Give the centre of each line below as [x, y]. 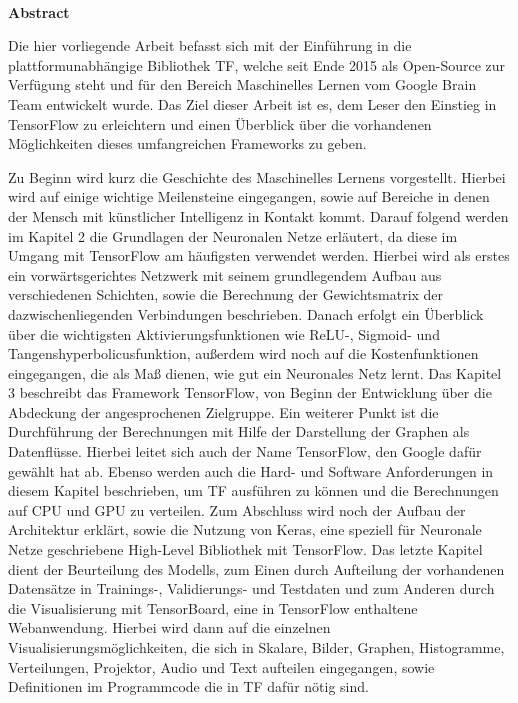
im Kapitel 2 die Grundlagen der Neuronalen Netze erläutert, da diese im [233, 235]
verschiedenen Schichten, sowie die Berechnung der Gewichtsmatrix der [226, 294]
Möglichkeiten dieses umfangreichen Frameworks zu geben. [187, 143]
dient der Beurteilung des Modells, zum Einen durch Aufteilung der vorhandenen [256, 568]
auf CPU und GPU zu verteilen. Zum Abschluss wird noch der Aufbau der [237, 509]
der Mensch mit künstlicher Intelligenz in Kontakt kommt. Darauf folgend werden [258, 215]
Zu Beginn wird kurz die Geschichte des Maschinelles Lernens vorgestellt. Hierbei [257, 176]
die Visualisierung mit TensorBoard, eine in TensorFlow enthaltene [213, 607]
